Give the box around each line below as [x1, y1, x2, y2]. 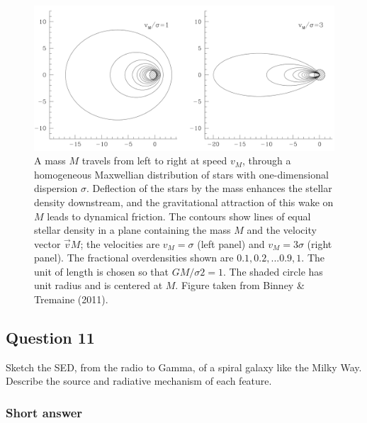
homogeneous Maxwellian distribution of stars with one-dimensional [34, 167, 329, 181]
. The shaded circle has [222, 264, 323, 278]
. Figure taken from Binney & [175, 278, 305, 293]
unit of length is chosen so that [34, 264, 169, 278]
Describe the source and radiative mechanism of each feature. [6, 373, 272, 388]
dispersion [34, 181, 78, 196]
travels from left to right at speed [81, 153, 227, 168]
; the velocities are [80, 236, 160, 251]
